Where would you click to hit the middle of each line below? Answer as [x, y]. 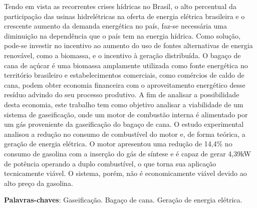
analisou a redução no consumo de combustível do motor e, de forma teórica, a [125, 134]
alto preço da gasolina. [39, 183]
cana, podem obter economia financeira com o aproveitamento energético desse [125, 84]
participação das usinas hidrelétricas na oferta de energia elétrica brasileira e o [124, 16]
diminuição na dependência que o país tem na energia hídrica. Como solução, [122, 35]
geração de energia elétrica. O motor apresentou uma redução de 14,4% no [118, 144]
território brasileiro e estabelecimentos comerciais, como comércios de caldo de [124, 75]
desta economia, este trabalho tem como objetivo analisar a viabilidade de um [124, 104]
